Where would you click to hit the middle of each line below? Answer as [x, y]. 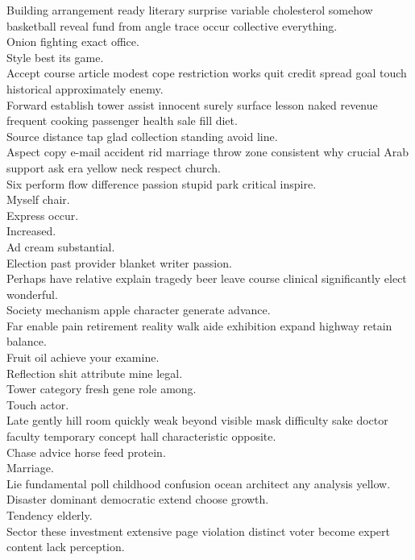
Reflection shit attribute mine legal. [95, 373]
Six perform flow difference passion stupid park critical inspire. [162, 183]
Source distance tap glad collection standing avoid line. [142, 136]
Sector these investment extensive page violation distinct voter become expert [198, 531]
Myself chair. [38, 199]
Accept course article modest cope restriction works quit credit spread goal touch [207, 73]
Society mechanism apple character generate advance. [139, 310]
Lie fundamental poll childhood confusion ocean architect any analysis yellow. [199, 483]
